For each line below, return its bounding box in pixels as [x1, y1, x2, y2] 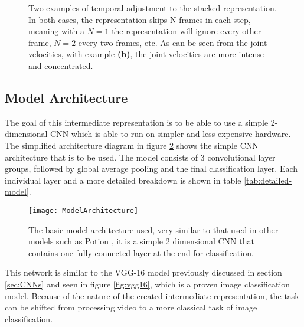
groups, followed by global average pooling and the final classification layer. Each [5, 162, 298, 175]
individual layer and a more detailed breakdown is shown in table [5, 174, 241, 186]
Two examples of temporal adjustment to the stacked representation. [28, 2, 277, 14]
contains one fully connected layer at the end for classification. [28, 246, 254, 259]
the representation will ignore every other [112, 25, 261, 37]
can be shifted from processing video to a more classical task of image [5, 301, 257, 313]
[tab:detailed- [244, 174, 292, 186]
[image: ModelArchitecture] [28, 206, 139, 215]
